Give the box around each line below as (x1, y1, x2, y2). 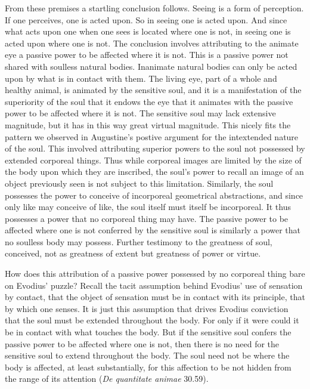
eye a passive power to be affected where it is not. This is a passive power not (5, 48, 289, 61)
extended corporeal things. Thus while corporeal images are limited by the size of (5, 153, 302, 166)
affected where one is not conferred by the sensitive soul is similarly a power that (5, 224, 301, 236)
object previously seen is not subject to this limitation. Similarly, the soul (5, 177, 274, 189)
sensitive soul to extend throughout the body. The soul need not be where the (5, 349, 290, 362)
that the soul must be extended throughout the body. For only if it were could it (5, 314, 299, 326)
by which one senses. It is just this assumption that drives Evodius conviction (5, 302, 289, 314)
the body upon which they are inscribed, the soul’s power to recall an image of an (5, 165, 304, 178)
